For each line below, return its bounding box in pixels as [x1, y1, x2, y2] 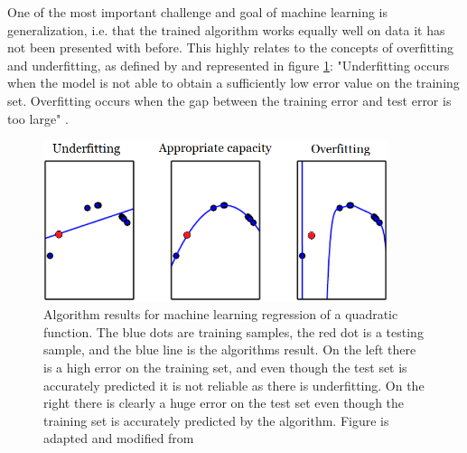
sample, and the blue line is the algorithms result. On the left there [43, 340, 416, 359]
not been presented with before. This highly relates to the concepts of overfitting [7, 38, 453, 57]
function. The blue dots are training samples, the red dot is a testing [43, 322, 424, 341]
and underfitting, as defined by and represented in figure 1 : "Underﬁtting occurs [7, 55, 450, 74]
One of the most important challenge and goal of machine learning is [7, 3, 388, 21]
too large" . [7, 109, 69, 127]
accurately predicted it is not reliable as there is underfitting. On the [43, 375, 425, 394]
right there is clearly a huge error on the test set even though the [43, 393, 405, 412]
